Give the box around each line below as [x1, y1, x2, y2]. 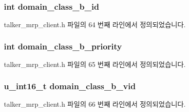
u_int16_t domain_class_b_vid [4, 80, 136, 92]
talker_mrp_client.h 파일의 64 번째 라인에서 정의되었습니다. [4, 19, 186, 30]
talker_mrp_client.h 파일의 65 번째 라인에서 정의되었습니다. [4, 59, 186, 69]
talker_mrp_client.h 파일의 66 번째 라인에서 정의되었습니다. [4, 98, 186, 109]
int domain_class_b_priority [4, 40, 122, 52]
